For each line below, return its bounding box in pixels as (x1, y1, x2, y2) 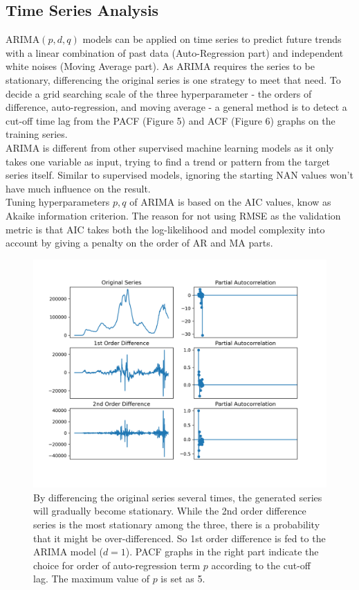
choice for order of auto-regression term (33, 557, 201, 572)
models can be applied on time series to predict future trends (82, 32, 342, 46)
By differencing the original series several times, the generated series (33, 490, 322, 504)
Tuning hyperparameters (6, 195, 110, 209)
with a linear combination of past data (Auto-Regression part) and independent (6, 45, 344, 60)
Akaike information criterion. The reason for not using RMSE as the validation (6, 208, 341, 222)
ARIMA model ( (33, 544, 103, 559)
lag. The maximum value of (33, 571, 149, 586)
